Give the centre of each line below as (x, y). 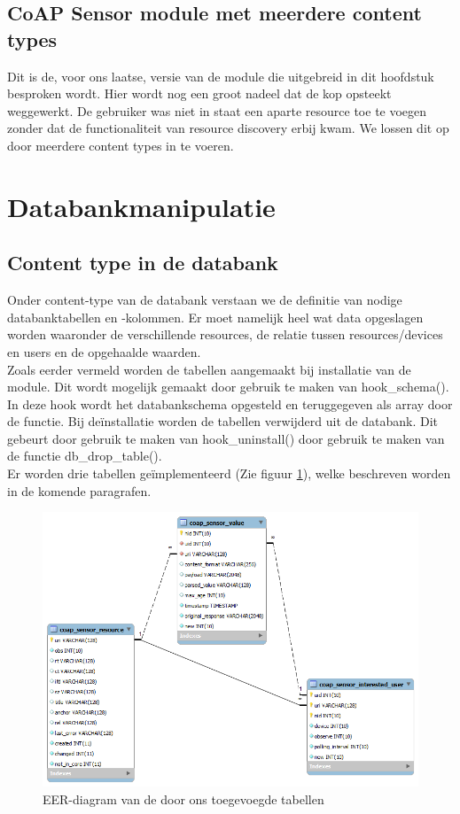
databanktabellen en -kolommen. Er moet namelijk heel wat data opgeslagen (215, 317)
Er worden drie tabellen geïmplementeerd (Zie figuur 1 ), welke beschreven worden (229, 473)
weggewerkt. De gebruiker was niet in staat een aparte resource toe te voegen (217, 110)
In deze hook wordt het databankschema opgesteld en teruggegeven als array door (230, 403)
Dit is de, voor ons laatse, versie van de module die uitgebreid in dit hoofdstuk (221, 76)
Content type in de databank (143, 263)
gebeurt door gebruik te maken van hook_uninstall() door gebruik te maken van (226, 438)
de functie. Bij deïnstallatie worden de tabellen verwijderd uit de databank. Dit (222, 421)
